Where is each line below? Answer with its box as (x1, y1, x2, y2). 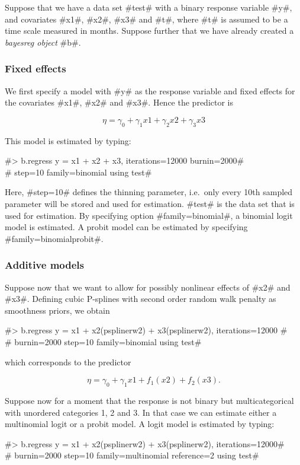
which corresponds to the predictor (5, 355, 131, 368)
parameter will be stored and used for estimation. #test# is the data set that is (5, 197, 295, 209)
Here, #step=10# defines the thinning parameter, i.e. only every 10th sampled (5, 186, 293, 198)
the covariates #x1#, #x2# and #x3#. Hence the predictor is (5, 96, 233, 109)
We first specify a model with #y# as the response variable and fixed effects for (5, 84, 295, 97)
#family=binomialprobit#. (5, 232, 104, 244)
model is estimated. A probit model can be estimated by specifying (5, 221, 248, 233)
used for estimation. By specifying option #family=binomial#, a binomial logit (5, 209, 293, 221)
